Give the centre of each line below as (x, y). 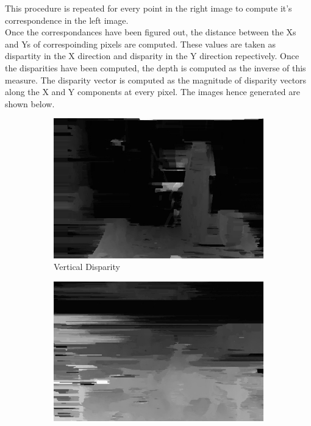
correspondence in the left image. (67, 20)
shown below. (30, 103)
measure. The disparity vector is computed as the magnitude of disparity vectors (156, 80)
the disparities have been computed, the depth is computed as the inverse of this (155, 67)
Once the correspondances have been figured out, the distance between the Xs (151, 32)
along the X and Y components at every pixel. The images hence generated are (152, 92)
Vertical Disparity (87, 267)
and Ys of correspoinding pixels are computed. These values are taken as (140, 44)
